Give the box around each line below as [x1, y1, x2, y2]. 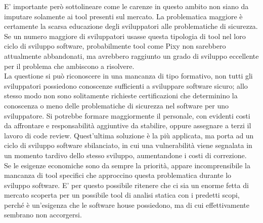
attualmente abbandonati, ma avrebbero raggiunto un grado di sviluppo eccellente [4, 50, 259, 61]
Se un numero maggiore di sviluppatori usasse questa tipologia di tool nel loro [4, 30, 246, 41]
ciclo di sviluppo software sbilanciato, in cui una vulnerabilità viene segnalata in [4, 140, 252, 151]
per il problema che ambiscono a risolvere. [4, 60, 135, 71]
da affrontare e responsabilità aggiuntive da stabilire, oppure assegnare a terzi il [4, 120, 251, 131]
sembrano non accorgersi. [4, 209, 82, 220]
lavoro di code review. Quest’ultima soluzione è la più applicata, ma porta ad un [4, 130, 254, 140]
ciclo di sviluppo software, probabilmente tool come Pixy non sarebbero [4, 41, 226, 51]
